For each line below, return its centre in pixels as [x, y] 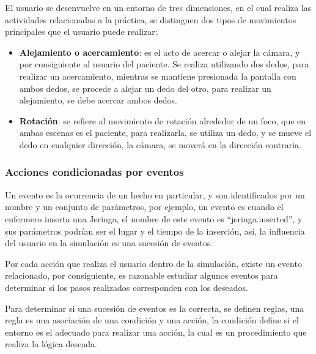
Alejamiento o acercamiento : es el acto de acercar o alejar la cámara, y [160, 52]
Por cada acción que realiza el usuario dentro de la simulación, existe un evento [153, 263]
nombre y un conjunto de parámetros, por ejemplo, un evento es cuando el [144, 207]
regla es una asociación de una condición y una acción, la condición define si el [152, 320]
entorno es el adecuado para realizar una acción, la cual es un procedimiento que [156, 332]
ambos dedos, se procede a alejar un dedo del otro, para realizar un [145, 88]
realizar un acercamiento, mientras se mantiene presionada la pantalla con [158, 76]
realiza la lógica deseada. [51, 344]
